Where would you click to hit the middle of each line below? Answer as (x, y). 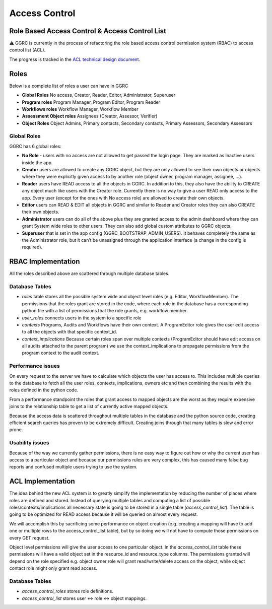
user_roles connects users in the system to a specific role (82, 318)
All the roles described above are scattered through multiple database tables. (89, 274)
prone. (16, 430)
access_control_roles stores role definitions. (67, 591)
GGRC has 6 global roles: (35, 146)
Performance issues (35, 366)
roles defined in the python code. (44, 390)
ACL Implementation (42, 481)
